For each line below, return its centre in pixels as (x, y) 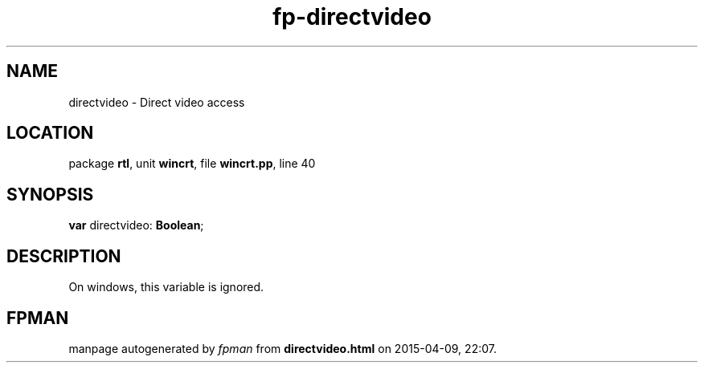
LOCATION (50, 133)
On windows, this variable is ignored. (166, 287)
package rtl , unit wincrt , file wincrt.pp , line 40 (192, 164)
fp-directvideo (352, 17)
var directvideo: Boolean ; (136, 225)
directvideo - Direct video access (157, 102)
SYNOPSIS (50, 194)
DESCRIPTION (64, 256)
